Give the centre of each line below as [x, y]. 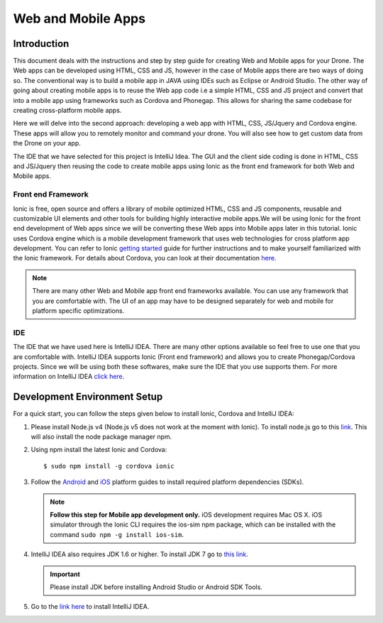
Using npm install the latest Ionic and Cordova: [99, 450]
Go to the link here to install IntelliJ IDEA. [90, 607]
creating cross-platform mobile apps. [67, 111]
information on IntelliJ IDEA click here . [69, 377]
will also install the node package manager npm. [101, 437]
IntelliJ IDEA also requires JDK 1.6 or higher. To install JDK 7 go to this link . [139, 554]
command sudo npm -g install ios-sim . [117, 534]
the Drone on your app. [47, 143]
